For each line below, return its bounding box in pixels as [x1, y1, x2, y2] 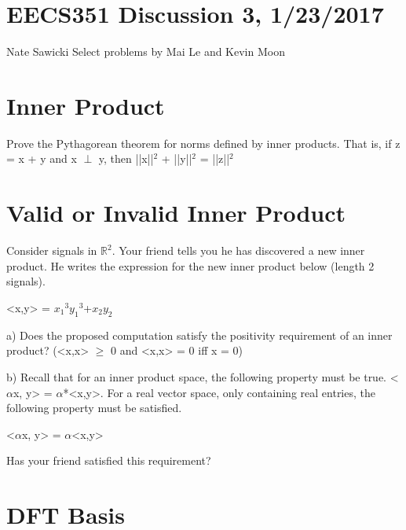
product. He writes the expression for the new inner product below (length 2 [6, 257, 375, 274]
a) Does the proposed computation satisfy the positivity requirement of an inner [6, 326, 393, 343]
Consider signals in [6, 242, 97, 259]
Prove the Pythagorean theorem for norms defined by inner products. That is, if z [6, 134, 401, 151]
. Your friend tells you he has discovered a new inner [112, 242, 365, 259]
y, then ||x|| [98, 150, 154, 167]
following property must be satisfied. [6, 399, 182, 416]
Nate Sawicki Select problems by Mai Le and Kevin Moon [6, 43, 285, 60]
